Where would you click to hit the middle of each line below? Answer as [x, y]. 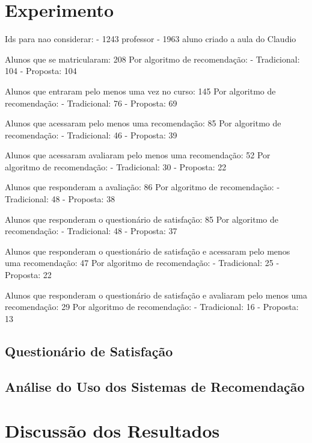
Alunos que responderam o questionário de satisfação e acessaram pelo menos [148, 251]
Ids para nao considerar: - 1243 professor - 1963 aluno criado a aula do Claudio [151, 39]
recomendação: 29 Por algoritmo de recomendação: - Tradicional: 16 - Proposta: [152, 307]
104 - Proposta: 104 [41, 71]
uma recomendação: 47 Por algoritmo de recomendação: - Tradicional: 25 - [142, 263]
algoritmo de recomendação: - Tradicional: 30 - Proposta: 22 [116, 166]
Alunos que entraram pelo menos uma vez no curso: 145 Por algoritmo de [140, 91]
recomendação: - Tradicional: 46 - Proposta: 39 [91, 135]
